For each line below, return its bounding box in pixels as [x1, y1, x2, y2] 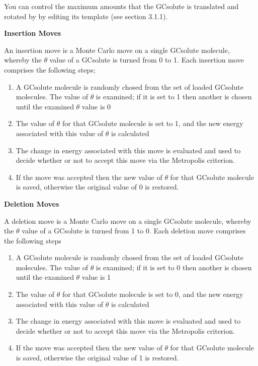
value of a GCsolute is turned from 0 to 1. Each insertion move [49, 54, 244, 65]
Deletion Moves [4, 198, 59, 209]
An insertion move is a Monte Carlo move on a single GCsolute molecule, [4, 44, 230, 55]
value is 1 [81, 272, 111, 282]
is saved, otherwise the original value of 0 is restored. [16, 181, 179, 192]
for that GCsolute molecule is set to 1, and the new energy [62, 118, 243, 129]
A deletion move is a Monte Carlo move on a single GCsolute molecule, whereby [4, 215, 251, 226]
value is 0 [81, 101, 111, 111]
